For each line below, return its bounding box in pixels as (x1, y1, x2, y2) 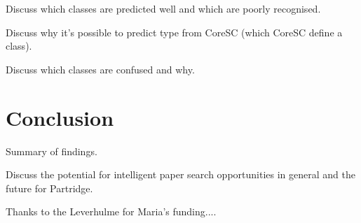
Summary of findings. (6, 143, 97, 158)
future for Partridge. (6, 180, 93, 195)
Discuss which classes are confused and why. (6, 62, 195, 76)
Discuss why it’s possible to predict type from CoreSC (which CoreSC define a (6, 24, 343, 39)
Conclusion (6, 103, 114, 131)
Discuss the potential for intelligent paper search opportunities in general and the (6, 167, 355, 182)
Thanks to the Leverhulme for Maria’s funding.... (6, 204, 217, 219)
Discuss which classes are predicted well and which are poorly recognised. (6, 1, 321, 15)
